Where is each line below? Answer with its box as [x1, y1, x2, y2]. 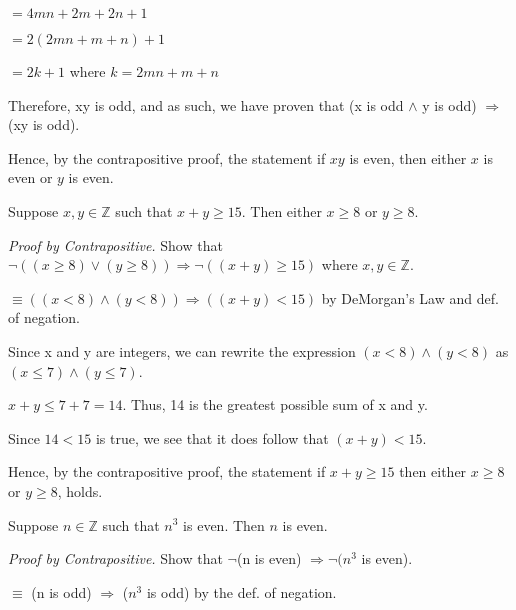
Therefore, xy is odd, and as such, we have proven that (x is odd [8, 94, 404, 115]
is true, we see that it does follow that [95, 427, 329, 448]
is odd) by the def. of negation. [146, 581, 337, 602]
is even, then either [349, 147, 467, 168]
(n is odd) [31, 581, 92, 602]
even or [8, 167, 53, 188]
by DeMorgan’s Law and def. [321, 287, 499, 308]
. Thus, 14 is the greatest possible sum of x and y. [122, 394, 428, 415]
